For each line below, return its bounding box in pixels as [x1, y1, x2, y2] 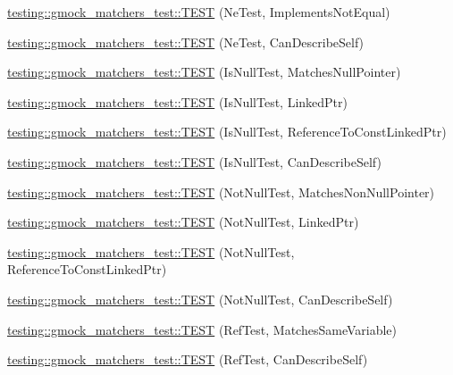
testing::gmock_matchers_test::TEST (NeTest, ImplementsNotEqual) [7, 3, 390, 21]
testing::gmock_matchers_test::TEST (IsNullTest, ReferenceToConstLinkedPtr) [7, 122, 447, 141]
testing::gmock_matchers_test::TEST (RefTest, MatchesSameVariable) [7, 320, 398, 338]
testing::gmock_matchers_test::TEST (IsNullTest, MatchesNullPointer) [7, 62, 401, 81]
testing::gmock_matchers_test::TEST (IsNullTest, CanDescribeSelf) [7, 152, 382, 171]
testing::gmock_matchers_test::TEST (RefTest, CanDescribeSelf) [7, 350, 368, 369]
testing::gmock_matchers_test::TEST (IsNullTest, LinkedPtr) [7, 92, 348, 111]
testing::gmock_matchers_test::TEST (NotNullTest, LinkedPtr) [7, 212, 359, 231]
